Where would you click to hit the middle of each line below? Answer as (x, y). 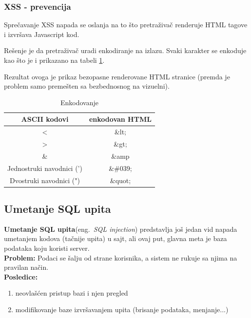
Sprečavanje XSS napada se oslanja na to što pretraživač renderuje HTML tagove (126, 25)
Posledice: (21, 276)
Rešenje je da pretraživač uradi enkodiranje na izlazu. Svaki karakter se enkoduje (125, 50)
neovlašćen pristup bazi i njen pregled (72, 293)
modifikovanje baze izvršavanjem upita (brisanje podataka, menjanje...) (122, 309)
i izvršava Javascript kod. (42, 34)
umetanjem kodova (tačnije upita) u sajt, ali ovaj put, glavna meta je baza (116, 238)
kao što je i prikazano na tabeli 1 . (54, 60)
